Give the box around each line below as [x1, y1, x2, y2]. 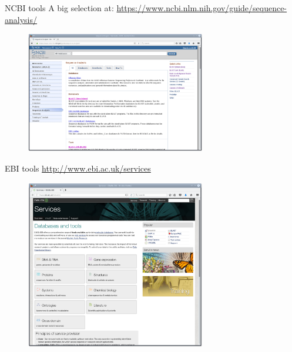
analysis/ [5, 13, 37, 25]
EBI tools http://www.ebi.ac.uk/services [5, 162, 151, 174]
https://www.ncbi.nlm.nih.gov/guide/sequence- [116, 2, 287, 14]
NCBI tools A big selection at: [5, 2, 114, 14]
